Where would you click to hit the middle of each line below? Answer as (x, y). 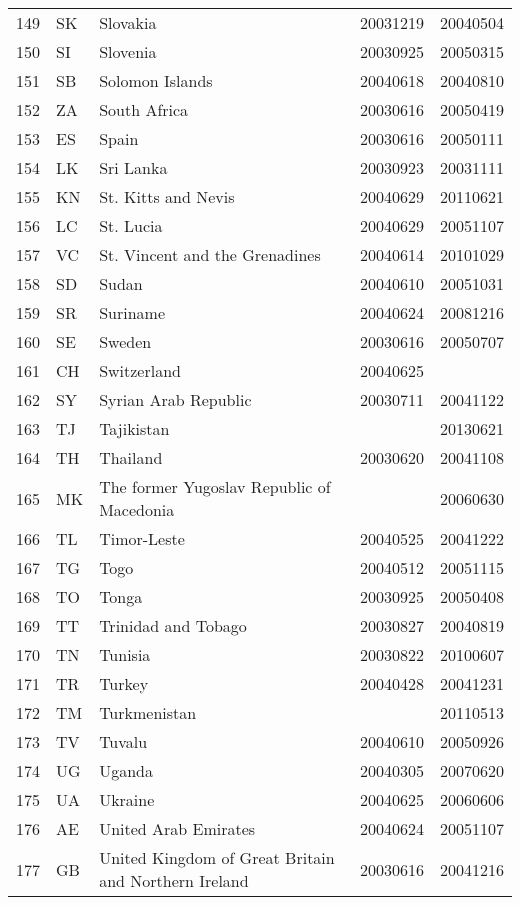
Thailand (131, 457)
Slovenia (128, 51)
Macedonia (137, 509)
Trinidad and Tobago (173, 625)
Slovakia (128, 22)
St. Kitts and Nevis (167, 196)
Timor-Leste (142, 538)
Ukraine (127, 799)
